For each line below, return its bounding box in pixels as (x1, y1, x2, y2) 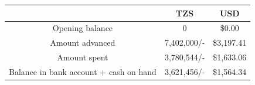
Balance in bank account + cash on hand (9, 65, 157, 77)
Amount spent (57, 51, 108, 63)
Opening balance (52, 22, 113, 34)
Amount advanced (50, 36, 115, 49)
